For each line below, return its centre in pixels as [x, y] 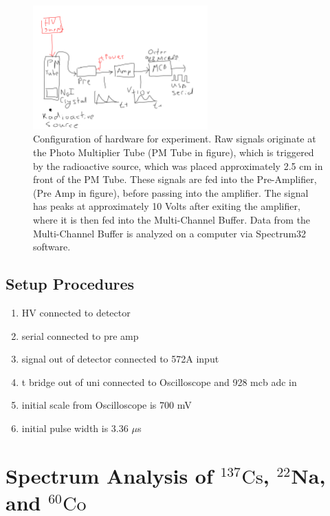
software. [52, 247]
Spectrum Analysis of [109, 475]
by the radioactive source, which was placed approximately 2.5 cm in [178, 165]
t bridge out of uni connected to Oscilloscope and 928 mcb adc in [159, 381]
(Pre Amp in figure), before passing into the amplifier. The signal [171, 192]
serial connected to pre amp [80, 335]
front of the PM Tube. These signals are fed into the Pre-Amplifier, [175, 179]
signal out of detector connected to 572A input [120, 359]
